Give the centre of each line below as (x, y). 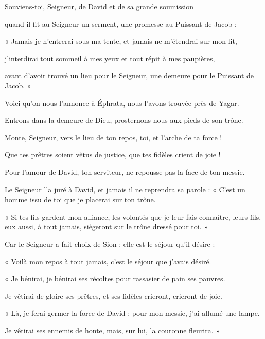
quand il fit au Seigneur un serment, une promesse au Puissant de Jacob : (121, 23)
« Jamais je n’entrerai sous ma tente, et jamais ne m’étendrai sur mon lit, (121, 41)
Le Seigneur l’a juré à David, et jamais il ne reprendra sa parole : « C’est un (125, 189)
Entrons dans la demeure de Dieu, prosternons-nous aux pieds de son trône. (124, 120)
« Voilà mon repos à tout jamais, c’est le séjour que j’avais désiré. (108, 261)
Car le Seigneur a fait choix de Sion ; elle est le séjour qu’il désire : (110, 244)
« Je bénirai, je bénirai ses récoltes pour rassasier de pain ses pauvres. (115, 279)
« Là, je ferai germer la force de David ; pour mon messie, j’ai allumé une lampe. (132, 313)
